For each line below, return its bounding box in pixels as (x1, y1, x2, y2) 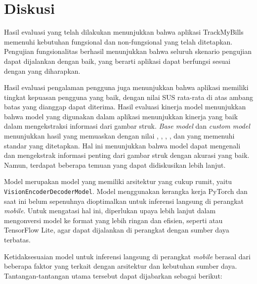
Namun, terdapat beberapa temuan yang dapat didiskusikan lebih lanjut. (4, 159, 226, 170)
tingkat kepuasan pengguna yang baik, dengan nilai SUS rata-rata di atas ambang (4, 92, 253, 102)
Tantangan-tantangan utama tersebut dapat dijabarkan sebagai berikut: (4, 270, 222, 281)
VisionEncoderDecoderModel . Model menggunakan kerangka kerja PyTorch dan (4, 186, 248, 196)
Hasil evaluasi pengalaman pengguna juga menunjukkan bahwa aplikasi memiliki (4, 82, 249, 93)
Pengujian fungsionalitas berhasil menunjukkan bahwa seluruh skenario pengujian (4, 46, 252, 56)
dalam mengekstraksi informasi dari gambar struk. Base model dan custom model (4, 121, 250, 131)
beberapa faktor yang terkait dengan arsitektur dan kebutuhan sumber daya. (4, 261, 237, 271)
